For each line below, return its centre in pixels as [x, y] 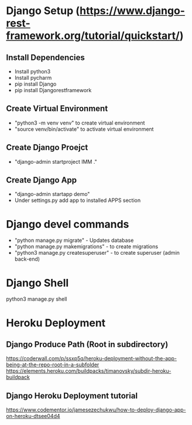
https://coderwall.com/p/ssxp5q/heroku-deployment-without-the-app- [92, 359]
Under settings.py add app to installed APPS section [78, 200]
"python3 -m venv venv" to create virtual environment [80, 123]
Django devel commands [68, 224]
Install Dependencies [45, 57]
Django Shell [37, 283]
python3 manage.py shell [37, 299]
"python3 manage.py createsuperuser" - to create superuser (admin [97, 253]
